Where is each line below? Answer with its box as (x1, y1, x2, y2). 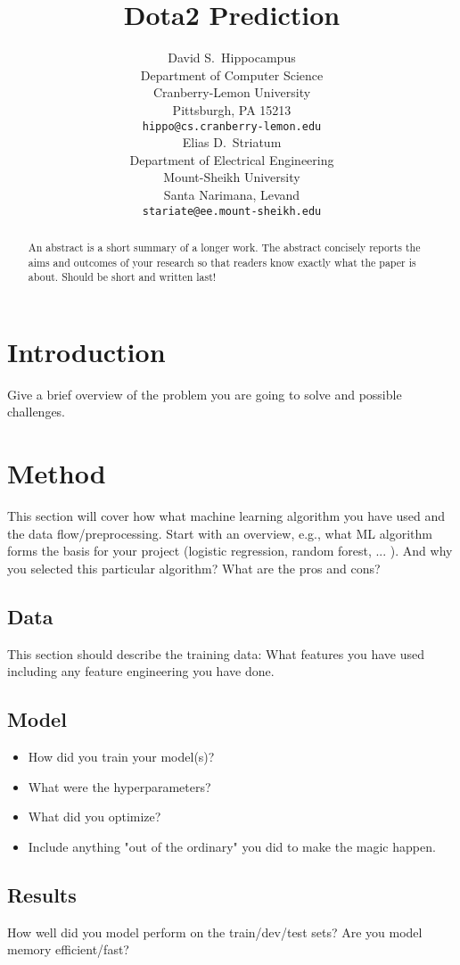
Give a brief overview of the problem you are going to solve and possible (7, 384, 402, 403)
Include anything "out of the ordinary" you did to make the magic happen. (28, 837, 436, 855)
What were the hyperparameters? (28, 777, 211, 796)
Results (7, 880, 77, 908)
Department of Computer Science (140, 65, 324, 84)
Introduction (7, 333, 166, 369)
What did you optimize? (28, 807, 161, 826)
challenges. (7, 402, 66, 421)
